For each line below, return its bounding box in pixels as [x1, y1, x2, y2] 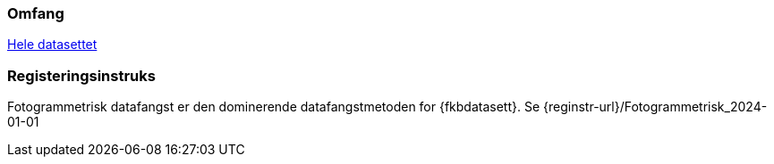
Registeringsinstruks [7, 66, 156, 85]
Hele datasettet [7, 37, 98, 53]
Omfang [7, 4, 64, 22]
